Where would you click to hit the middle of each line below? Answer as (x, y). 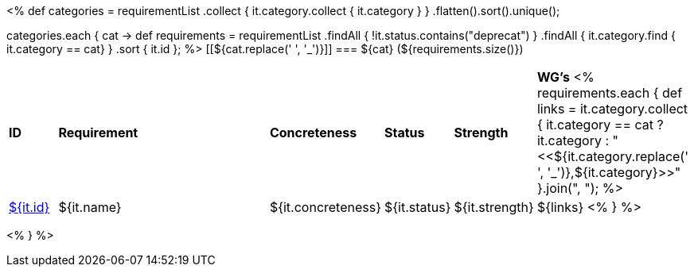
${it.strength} (494, 207)
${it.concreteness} (326, 207)
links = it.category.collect (612, 109)
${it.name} (90, 207)
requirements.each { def (610, 93)
